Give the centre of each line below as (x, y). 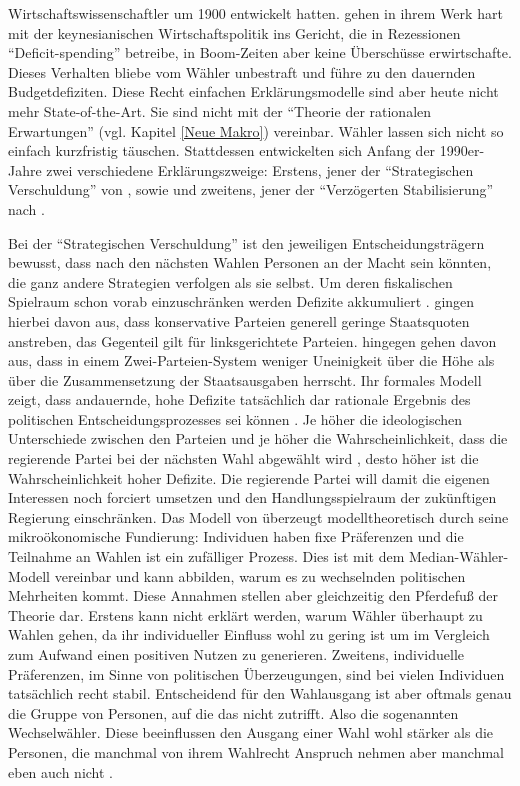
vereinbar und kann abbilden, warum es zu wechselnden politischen (260, 575)
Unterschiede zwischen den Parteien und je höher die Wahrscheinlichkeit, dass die (258, 438)
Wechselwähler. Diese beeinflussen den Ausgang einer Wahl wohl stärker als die (251, 732)
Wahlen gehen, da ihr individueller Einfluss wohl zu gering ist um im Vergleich (249, 634)
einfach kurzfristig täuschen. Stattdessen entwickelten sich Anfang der (222, 150)
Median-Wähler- (458, 556)
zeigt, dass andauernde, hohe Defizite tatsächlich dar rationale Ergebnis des (239, 399)
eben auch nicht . (61, 771)
